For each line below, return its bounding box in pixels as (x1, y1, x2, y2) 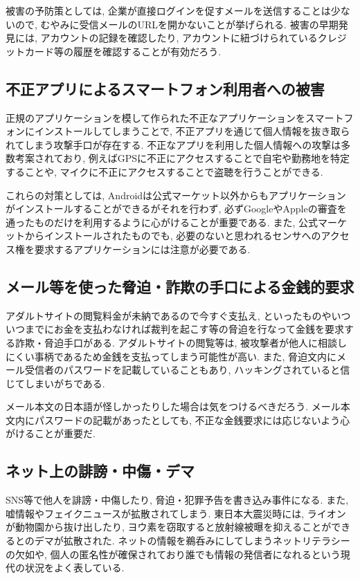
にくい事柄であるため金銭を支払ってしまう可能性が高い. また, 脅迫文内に (6, 349, 336, 363)
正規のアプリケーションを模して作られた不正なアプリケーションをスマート (6, 110, 344, 125)
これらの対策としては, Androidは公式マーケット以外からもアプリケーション (6, 187, 346, 202)
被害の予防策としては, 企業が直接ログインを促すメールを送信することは (6, 3, 331, 17)
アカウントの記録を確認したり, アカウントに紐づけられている (40, 30, 318, 45)
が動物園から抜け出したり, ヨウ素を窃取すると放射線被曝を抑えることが (6, 520, 332, 534)
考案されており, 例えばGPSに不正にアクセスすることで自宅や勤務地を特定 (15, 151, 350, 165)
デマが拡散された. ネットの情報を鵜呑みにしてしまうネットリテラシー (34, 533, 350, 548)
